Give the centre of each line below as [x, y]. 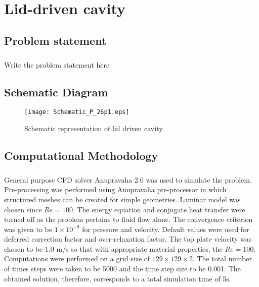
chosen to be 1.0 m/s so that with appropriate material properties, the [113, 248]
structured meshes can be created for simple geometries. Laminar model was [122, 199]
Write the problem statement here [57, 64]
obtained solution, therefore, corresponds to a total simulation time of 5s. [118, 278]
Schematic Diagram [56, 92]
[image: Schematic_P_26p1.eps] [77, 112]
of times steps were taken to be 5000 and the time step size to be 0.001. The [122, 269]
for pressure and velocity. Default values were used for [166, 229]
